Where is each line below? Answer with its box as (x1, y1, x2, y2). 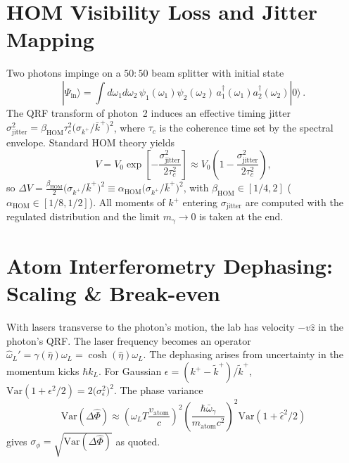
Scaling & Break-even (6, 279, 220, 307)
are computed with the (245, 195, 343, 210)
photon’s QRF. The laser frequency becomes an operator (6, 333, 251, 348)
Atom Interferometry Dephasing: (6, 251, 333, 280)
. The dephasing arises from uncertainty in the (143, 347, 343, 362)
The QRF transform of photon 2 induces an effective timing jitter (6, 105, 291, 120)
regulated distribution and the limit (6, 209, 160, 224)
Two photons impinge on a (6, 65, 121, 80)
